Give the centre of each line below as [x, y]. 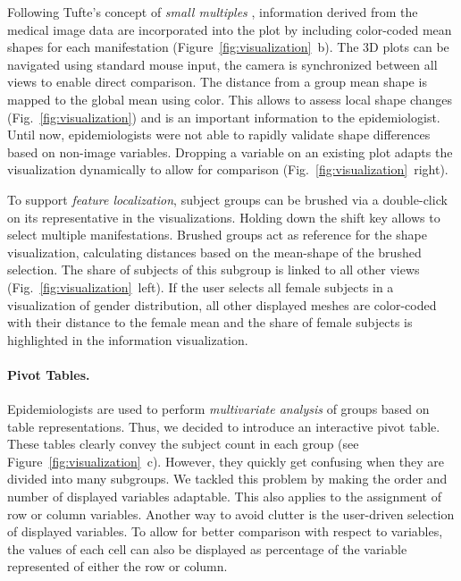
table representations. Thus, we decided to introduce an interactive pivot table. [224, 426]
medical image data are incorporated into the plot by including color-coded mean [230, 29]
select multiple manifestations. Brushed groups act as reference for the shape [217, 235]
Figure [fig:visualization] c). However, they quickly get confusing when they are [226, 461]
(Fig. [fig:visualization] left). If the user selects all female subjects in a [201, 286]
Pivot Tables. [49, 374]
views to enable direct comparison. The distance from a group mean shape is [217, 82]
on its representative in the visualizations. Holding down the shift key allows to [224, 217]
